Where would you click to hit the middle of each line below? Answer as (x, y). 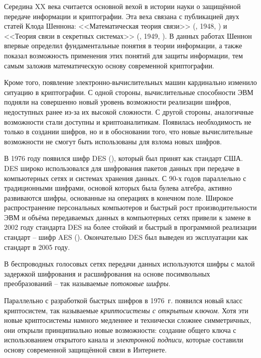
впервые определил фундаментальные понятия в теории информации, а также (123, 46)
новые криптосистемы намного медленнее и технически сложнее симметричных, (128, 320)
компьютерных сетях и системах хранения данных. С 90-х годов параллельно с (125, 178)
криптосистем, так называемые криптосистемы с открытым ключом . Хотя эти (126, 310)
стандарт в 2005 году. (37, 247)
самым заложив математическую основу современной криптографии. (109, 65)
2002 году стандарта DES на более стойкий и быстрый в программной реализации (130, 227)
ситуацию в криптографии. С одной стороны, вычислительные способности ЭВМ (129, 92)
